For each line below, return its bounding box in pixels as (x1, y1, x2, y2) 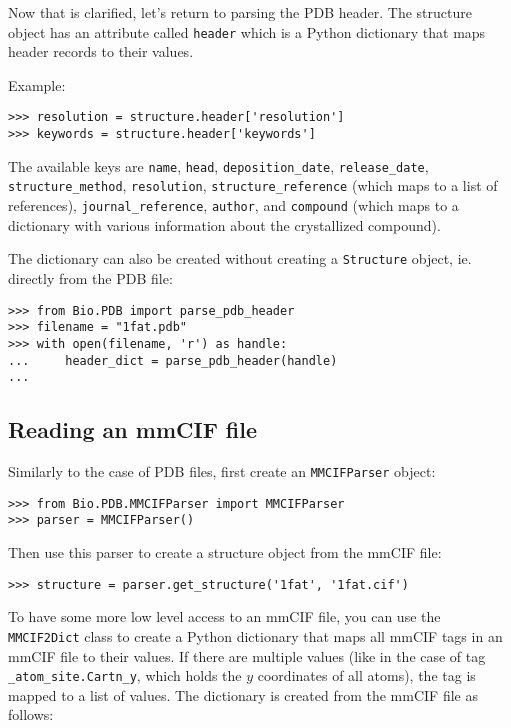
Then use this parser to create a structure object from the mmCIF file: (8, 542, 442, 563)
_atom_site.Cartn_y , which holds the (8, 665, 242, 686)
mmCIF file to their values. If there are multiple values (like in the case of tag (8, 645, 486, 666)
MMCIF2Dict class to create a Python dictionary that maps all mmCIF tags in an (8, 625, 503, 646)
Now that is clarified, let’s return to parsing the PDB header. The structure (8, 2, 472, 22)
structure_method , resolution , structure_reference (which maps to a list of (8, 175, 498, 196)
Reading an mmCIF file (8, 414, 258, 445)
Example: (8, 74, 66, 95)
